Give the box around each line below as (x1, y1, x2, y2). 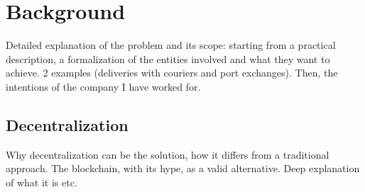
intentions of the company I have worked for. (6, 79, 201, 94)
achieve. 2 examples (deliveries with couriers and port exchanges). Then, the (6, 65, 338, 80)
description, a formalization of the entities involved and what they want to (6, 51, 330, 66)
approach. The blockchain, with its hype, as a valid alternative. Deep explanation (6, 161, 360, 176)
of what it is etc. (6, 174, 77, 189)
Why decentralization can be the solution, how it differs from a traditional (6, 147, 329, 162)
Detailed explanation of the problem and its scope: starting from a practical (6, 38, 336, 52)
